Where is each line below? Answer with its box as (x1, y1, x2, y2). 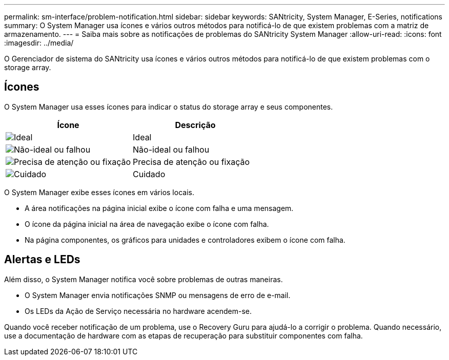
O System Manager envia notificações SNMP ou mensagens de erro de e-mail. (25, 290, 291, 300)
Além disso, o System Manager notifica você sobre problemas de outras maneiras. (4, 274, 283, 284)
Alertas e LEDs (4, 253, 80, 266)
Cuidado (133, 168, 166, 179)
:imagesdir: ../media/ (4, 38, 74, 47)
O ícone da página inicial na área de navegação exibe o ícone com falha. (25, 219, 269, 228)
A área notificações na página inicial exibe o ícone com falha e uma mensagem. (25, 203, 294, 213)
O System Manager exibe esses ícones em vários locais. (4, 187, 194, 197)
